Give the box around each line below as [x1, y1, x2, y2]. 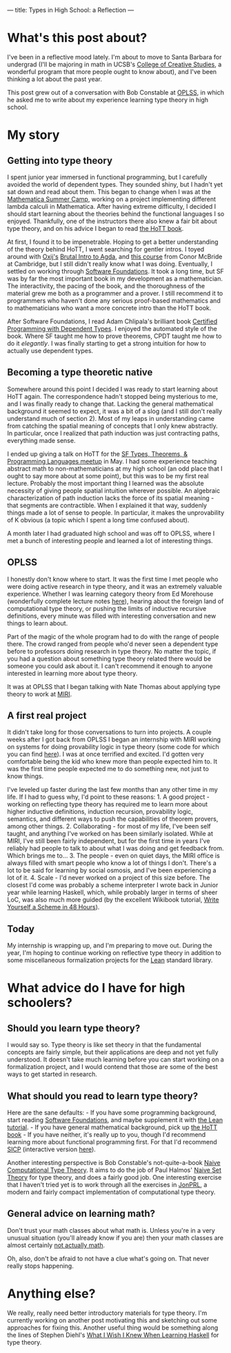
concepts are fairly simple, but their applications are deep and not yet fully [7, 1048, 219, 1057]
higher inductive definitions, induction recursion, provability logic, [7, 808, 193, 816]
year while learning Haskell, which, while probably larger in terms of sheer [7, 888, 218, 897]
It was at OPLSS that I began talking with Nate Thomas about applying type [7, 682, 221, 690]
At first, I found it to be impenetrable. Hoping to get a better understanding [7, 238, 219, 246]
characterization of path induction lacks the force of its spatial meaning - [7, 493, 214, 502]
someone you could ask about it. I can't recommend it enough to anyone [7, 661, 213, 670]
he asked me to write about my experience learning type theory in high [7, 95, 209, 104]
